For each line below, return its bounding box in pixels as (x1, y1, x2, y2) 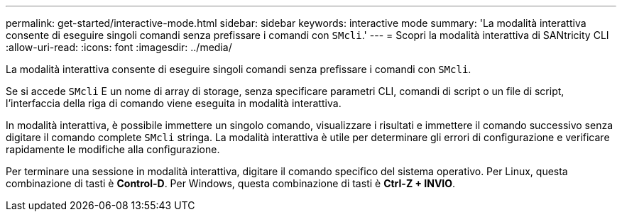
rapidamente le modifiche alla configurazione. (6, 143, 220, 155)
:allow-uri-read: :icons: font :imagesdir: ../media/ (6, 41, 232, 53)
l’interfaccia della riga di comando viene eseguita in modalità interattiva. (6, 97, 342, 109)
